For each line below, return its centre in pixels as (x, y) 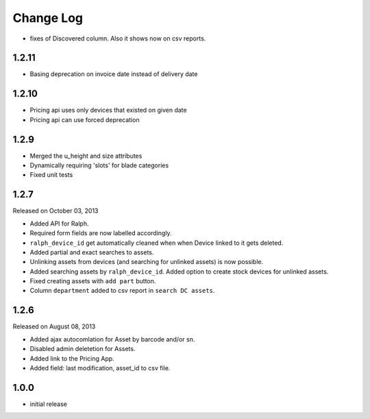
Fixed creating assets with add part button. (93, 281)
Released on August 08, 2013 (54, 326)
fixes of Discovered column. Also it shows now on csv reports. (118, 38)
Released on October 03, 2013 (56, 211)
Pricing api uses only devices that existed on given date (109, 110)
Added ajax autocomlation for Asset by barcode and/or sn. (112, 339)
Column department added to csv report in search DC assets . (122, 291)
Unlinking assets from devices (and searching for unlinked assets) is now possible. (147, 262)
